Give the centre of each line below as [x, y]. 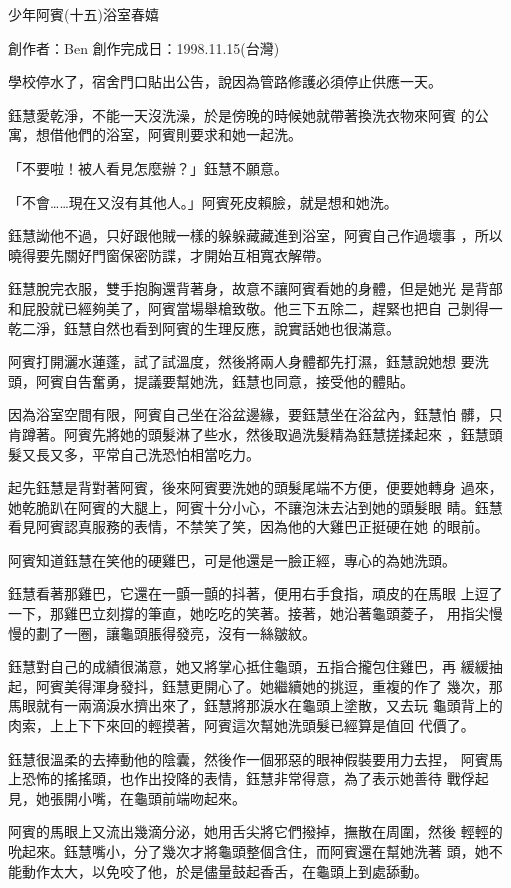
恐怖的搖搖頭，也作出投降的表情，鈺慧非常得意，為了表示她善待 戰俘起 [255, 778]
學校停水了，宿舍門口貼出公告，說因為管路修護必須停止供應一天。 [225, 81]
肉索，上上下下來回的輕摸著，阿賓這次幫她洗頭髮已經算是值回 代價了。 [241, 725]
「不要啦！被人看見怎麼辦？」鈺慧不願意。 [148, 167]
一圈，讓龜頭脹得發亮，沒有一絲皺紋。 [189, 632]
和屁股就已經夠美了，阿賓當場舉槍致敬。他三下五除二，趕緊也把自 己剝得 [248, 307]
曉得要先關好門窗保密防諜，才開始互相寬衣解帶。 [169, 254]
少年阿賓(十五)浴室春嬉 [83, 14]
